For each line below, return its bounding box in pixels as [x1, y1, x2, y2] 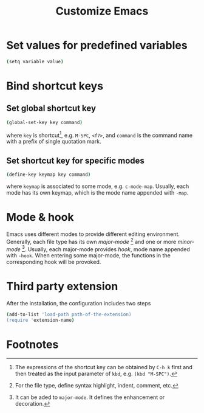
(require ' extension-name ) [6, 318, 75, 324]
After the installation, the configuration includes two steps [6, 300, 151, 307]
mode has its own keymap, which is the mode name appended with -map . [6, 189, 189, 196]
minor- [177, 238, 194, 245]
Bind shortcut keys [6, 79, 104, 92]
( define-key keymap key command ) [6, 172, 91, 178]
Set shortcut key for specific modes [6, 155, 144, 165]
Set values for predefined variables [6, 38, 188, 52]
